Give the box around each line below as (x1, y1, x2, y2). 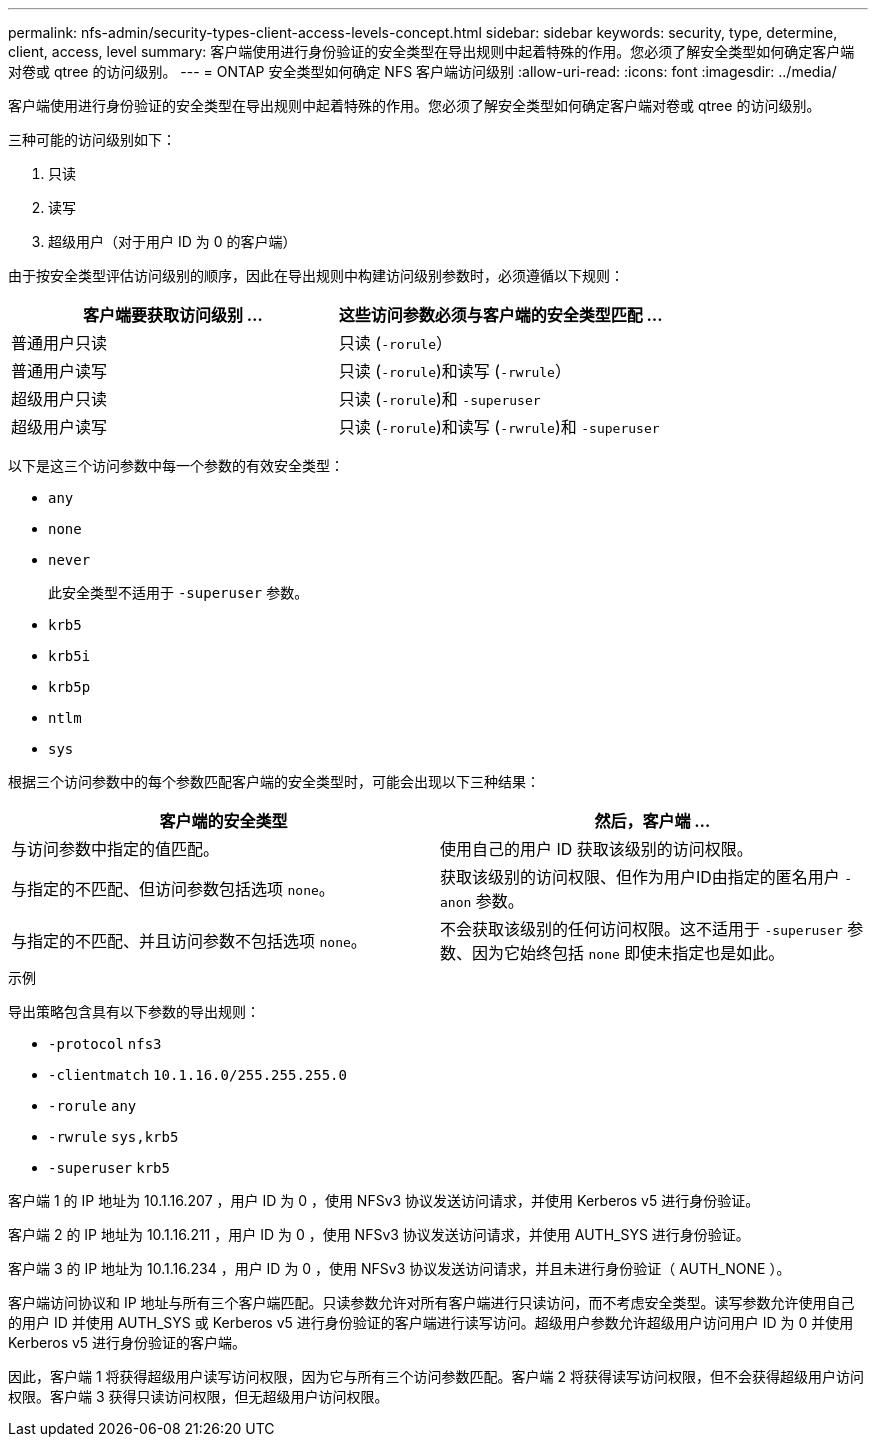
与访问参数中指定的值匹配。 (11, 839, 220, 859)
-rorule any (48, 1098, 137, 1114)
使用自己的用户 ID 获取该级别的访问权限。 (440, 839, 753, 859)
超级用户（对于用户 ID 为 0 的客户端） (48, 233, 297, 250)
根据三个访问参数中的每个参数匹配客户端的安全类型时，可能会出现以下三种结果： (8, 773, 540, 790)
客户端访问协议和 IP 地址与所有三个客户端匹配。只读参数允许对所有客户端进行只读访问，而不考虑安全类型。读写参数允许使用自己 (8, 1294, 855, 1311)
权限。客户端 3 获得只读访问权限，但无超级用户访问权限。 (8, 1388, 389, 1405)
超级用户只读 (11, 389, 108, 409)
